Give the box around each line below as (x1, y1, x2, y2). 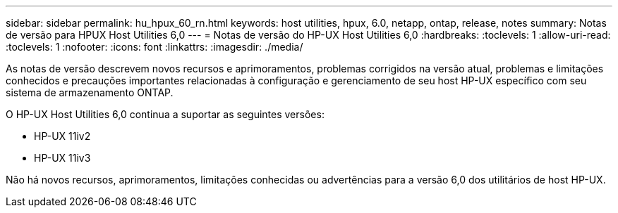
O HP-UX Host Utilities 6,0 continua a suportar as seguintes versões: (6, 108, 325, 120)
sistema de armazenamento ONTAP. (6, 86, 174, 98)
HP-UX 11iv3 (34, 152, 91, 164)
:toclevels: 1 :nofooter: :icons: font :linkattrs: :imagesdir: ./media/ (6, 41, 303, 53)
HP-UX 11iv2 (34, 130, 91, 142)
